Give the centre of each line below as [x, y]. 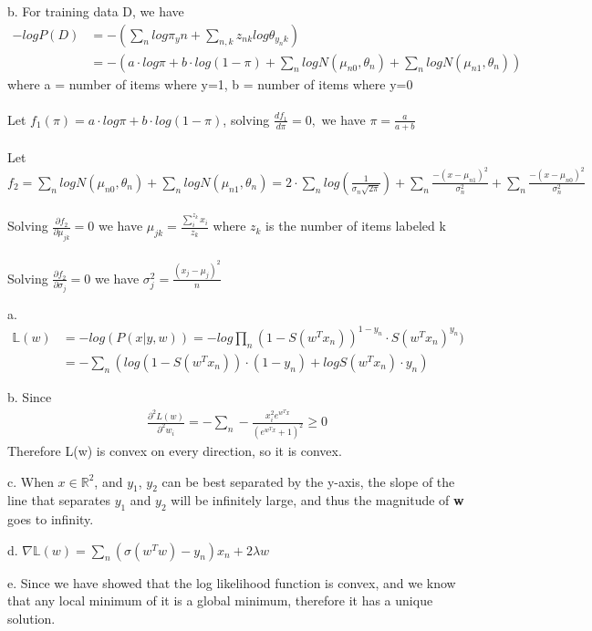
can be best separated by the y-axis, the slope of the [308, 481]
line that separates [59, 500]
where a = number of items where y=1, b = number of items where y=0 [210, 83]
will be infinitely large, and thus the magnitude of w [317, 500]
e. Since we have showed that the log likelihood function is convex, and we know [232, 582]
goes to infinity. [51, 519]
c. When [31, 481]
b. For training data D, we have [96, 11]
